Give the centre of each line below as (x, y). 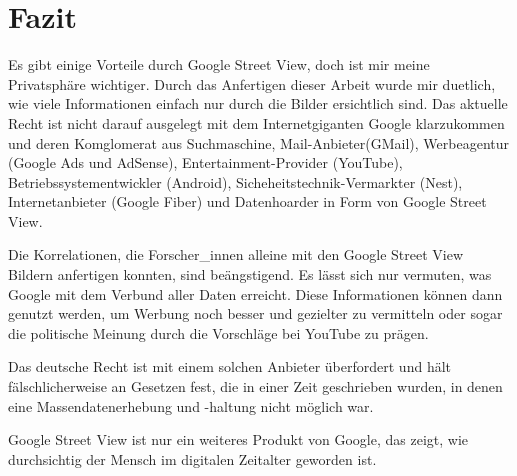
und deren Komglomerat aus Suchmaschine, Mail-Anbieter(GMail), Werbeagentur (258, 142)
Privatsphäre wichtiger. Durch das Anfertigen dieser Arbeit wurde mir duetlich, (252, 83)
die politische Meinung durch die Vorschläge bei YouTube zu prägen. (218, 332)
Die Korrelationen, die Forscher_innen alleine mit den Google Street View (235, 254)
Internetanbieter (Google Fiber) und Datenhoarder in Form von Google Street (247, 201)
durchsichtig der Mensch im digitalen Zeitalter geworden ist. (192, 458)
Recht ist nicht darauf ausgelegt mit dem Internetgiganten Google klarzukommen (256, 122)
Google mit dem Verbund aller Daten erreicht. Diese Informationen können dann (255, 293)
